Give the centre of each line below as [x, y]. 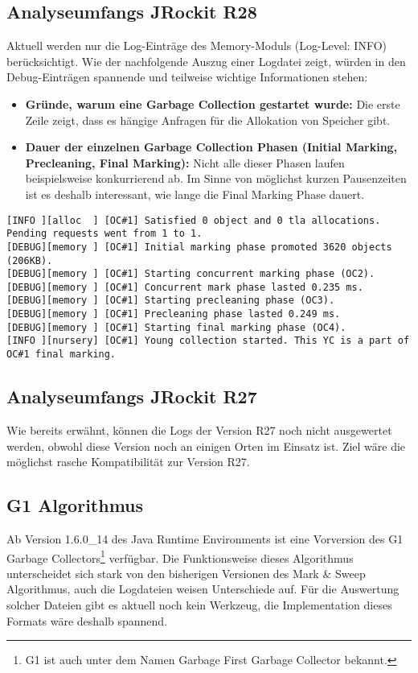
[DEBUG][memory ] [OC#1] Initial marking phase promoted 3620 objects [199, 247]
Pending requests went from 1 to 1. [104, 234]
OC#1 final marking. [61, 355]
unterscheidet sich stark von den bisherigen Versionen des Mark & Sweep [186, 573]
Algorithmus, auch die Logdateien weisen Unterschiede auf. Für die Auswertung [203, 589]
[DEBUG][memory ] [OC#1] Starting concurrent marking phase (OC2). [191, 274]
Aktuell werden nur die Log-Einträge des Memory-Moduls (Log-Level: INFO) [197, 45]
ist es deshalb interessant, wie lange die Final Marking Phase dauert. [195, 194]
